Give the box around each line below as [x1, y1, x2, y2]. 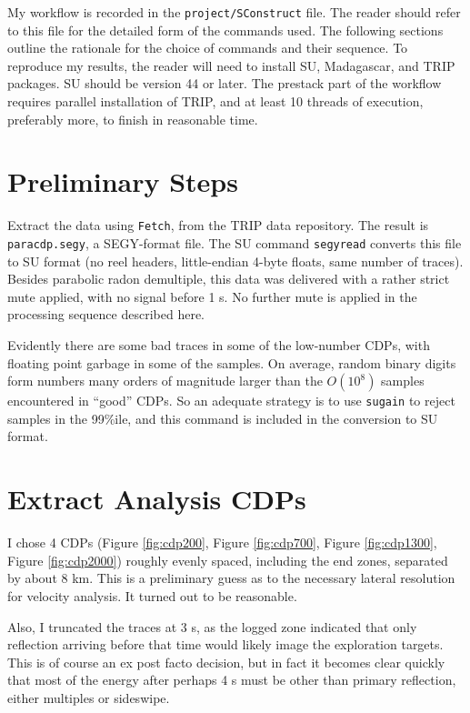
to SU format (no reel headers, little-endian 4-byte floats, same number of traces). [7, 251, 464, 270]
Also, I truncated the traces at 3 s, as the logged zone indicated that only [7, 617, 417, 636]
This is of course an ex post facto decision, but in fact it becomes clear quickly [7, 652, 445, 671]
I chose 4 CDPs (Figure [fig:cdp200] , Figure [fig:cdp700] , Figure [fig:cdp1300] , [7, 533, 437, 552]
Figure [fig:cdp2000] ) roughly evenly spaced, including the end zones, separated [7, 550, 448, 569]
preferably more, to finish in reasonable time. [7, 109, 258, 128]
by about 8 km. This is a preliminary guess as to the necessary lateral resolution [7, 568, 455, 587]
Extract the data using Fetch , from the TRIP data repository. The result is [7, 216, 429, 235]
